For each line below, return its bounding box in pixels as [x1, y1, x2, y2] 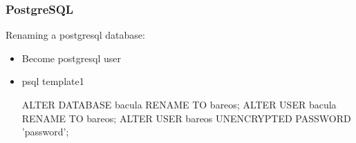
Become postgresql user [21, 50, 121, 65]
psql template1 [21, 74, 84, 88]
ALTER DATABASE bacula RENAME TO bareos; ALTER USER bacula [21, 97, 337, 111]
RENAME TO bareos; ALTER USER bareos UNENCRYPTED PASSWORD [21, 111, 351, 125]
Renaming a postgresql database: [6, 28, 145, 42]
